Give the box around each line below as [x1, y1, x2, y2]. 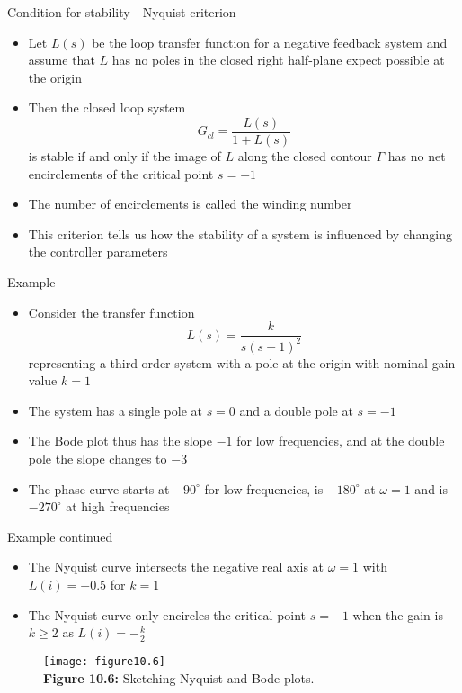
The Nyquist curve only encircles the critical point [28, 605, 307, 624]
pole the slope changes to [28, 448, 167, 467]
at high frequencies [66, 497, 170, 516]
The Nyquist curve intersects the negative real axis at [28, 557, 324, 576]
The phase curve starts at [28, 479, 170, 498]
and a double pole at [239, 400, 353, 419]
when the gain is [352, 605, 443, 624]
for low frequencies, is [204, 479, 324, 498]
